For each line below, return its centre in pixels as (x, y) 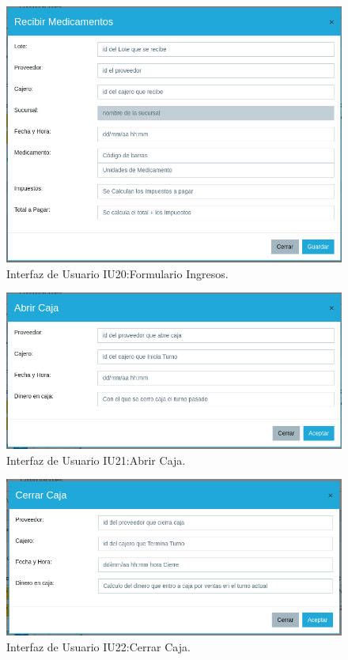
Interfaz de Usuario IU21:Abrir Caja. (96, 460)
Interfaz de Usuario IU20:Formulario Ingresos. (117, 273)
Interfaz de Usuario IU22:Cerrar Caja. (98, 646)
